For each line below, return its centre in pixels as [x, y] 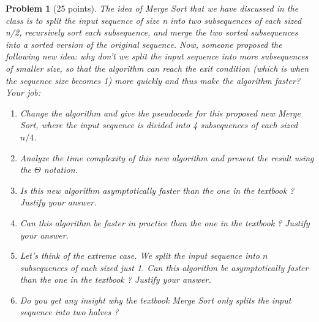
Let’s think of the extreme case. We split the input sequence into [140, 255]
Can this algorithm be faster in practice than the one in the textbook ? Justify [165, 222]
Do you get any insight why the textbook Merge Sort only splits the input [156, 300]
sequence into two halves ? [69, 312]
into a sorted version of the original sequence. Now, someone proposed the [144, 44]
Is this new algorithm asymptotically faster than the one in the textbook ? [157, 190]
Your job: [23, 92]
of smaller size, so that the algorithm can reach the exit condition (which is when [157, 68]
